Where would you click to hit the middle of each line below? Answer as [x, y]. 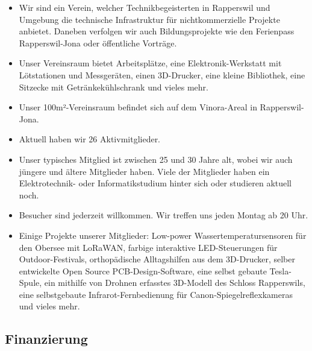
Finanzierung [46, 339]
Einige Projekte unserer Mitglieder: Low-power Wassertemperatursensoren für [163, 235]
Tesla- [280, 270]
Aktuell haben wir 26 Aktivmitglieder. [90, 139]
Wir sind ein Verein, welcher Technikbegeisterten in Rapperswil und [145, 7]
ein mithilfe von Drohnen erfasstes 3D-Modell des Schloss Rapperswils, [175, 283]
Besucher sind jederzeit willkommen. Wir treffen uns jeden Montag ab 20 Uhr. [164, 215]
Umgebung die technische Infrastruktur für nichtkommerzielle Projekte [149, 19]
